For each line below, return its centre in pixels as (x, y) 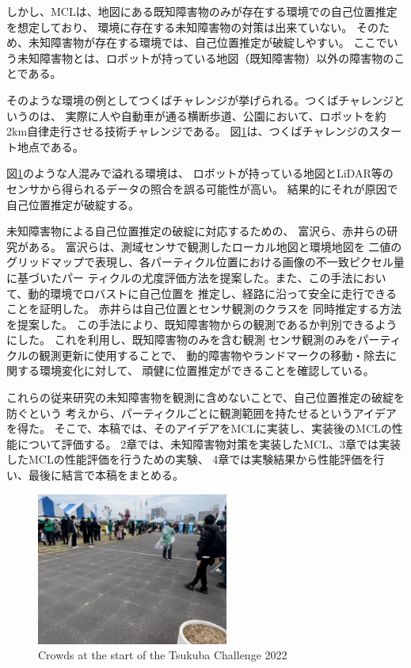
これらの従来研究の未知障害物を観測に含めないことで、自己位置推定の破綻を (206, 397)
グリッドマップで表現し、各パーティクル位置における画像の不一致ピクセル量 (205, 262)
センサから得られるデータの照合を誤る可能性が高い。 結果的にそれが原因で (202, 188)
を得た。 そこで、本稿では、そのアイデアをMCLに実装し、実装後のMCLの (199, 428)
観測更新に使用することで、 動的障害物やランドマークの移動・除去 (213, 355)
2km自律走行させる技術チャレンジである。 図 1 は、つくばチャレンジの (188, 131)
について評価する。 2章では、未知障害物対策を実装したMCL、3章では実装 (209, 443)
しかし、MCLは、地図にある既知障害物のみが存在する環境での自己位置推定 (202, 11)
